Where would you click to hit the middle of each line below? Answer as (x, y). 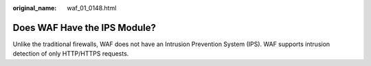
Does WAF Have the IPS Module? (84, 27)
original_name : (35, 8)
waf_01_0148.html (92, 8)
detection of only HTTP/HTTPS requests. (71, 54)
